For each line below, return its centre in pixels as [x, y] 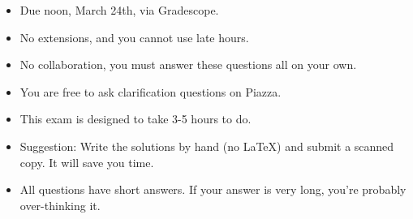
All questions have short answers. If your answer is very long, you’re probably [213, 189]
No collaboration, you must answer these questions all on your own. [188, 64]
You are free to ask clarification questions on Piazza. [151, 91]
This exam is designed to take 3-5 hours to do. [136, 119]
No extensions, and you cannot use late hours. [134, 37]
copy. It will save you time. [87, 162]
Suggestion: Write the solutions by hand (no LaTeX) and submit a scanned [207, 146]
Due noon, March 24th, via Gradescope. [119, 10]
